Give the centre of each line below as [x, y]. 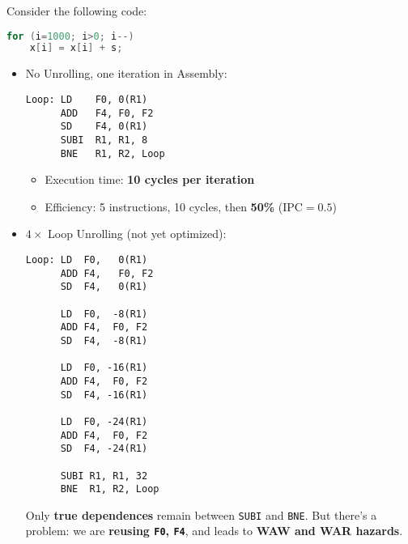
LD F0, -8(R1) [104, 314]
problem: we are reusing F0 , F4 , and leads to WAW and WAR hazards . [214, 531]
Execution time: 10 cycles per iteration [150, 179]
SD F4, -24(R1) [104, 449]
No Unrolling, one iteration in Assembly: [126, 73]
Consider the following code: [77, 11]
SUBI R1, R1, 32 [104, 476]
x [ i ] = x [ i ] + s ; [76, 48]
